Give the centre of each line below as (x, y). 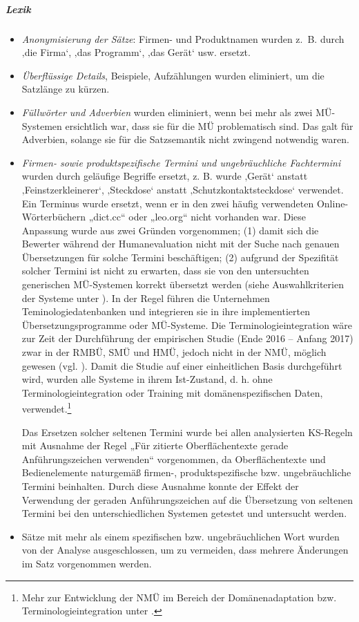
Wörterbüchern (54, 217)
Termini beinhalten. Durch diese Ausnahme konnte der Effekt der (160, 486)
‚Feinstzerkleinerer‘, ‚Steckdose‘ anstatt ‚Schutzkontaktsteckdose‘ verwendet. (183, 189)
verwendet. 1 (47, 408)
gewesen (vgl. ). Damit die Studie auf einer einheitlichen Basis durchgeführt (182, 365)
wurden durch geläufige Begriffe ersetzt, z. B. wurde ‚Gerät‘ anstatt (165, 176)
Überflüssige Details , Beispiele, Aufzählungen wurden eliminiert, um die (173, 75)
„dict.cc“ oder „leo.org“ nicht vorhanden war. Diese (197, 217)
